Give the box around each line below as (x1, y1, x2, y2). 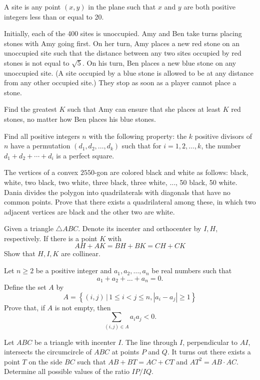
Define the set (4, 282, 46, 292)
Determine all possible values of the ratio (4, 366, 129, 376)
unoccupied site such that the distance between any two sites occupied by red (4, 48, 241, 58)
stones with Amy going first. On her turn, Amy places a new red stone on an (4, 38, 240, 48)
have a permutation (10, 140, 70, 151)
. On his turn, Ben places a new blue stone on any (82, 57, 236, 68)
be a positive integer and (35, 265, 112, 276)
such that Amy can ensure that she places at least (67, 104, 220, 114)
